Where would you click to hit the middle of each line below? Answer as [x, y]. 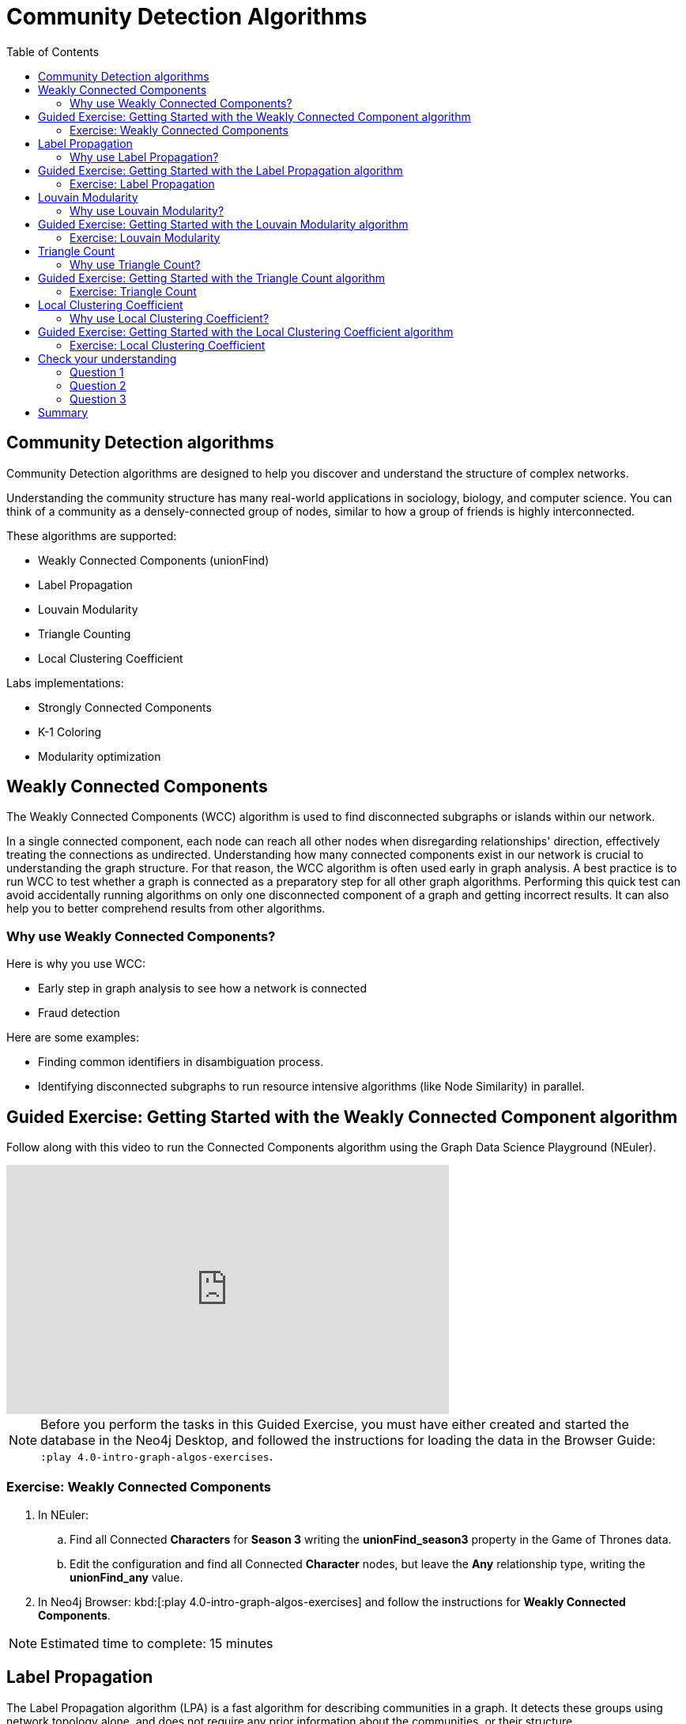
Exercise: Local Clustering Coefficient [168, 345]
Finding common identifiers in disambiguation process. [181, 1062]
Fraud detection [79, 1013]
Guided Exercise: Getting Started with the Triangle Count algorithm [211, 278]
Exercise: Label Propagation [142, 183]
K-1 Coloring [70, 732]
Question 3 [98, 399]
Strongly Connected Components [125, 707]
